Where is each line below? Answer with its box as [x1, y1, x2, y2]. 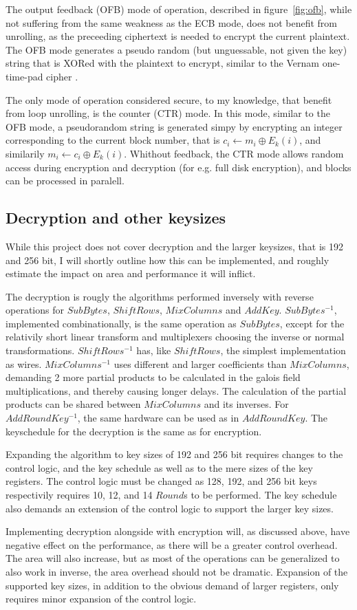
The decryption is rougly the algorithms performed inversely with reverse [6, 289, 314, 303]
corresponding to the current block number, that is [6, 133, 220, 147]
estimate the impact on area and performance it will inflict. [6, 266, 256, 281]
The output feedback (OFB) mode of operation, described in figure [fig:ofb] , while [6, 2, 352, 16]
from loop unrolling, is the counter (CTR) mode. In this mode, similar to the [6, 106, 330, 120]
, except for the [279, 316, 345, 330]
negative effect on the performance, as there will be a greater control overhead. [6, 537, 338, 552]
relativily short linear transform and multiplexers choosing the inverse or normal [6, 329, 345, 344]
